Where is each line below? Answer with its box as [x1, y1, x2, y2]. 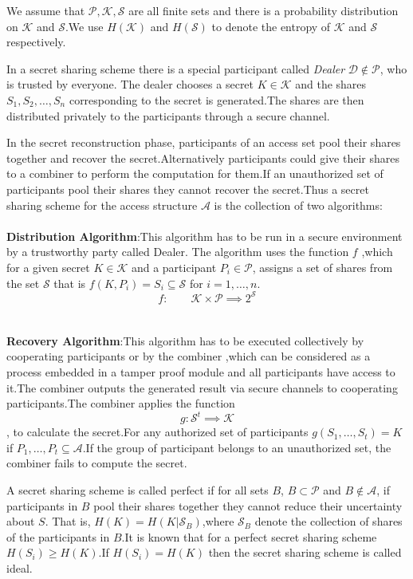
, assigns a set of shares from [252, 258, 393, 275]
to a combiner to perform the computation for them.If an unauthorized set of [6, 165, 383, 182]
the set [6, 274, 40, 291]
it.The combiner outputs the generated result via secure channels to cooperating [6, 379, 398, 396]
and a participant [131, 258, 217, 275]
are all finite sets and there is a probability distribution [128, 2, 399, 18]
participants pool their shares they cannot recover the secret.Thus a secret [6, 180, 369, 197]
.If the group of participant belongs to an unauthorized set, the [82, 439, 391, 455]
